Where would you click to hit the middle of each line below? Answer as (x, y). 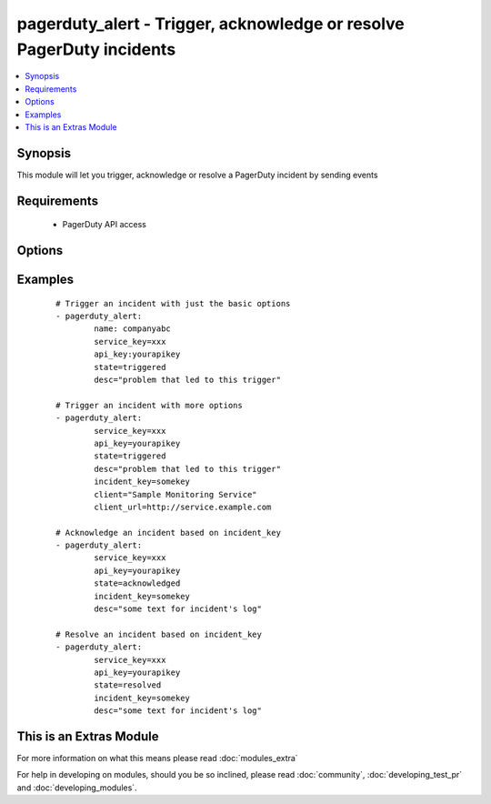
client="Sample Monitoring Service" (176, 494)
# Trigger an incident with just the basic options (173, 303)
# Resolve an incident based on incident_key (159, 634)
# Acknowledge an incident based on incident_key (169, 533)
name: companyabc (133, 329)
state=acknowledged (137, 583)
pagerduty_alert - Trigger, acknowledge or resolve (210, 24)
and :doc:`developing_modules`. (77, 788)
